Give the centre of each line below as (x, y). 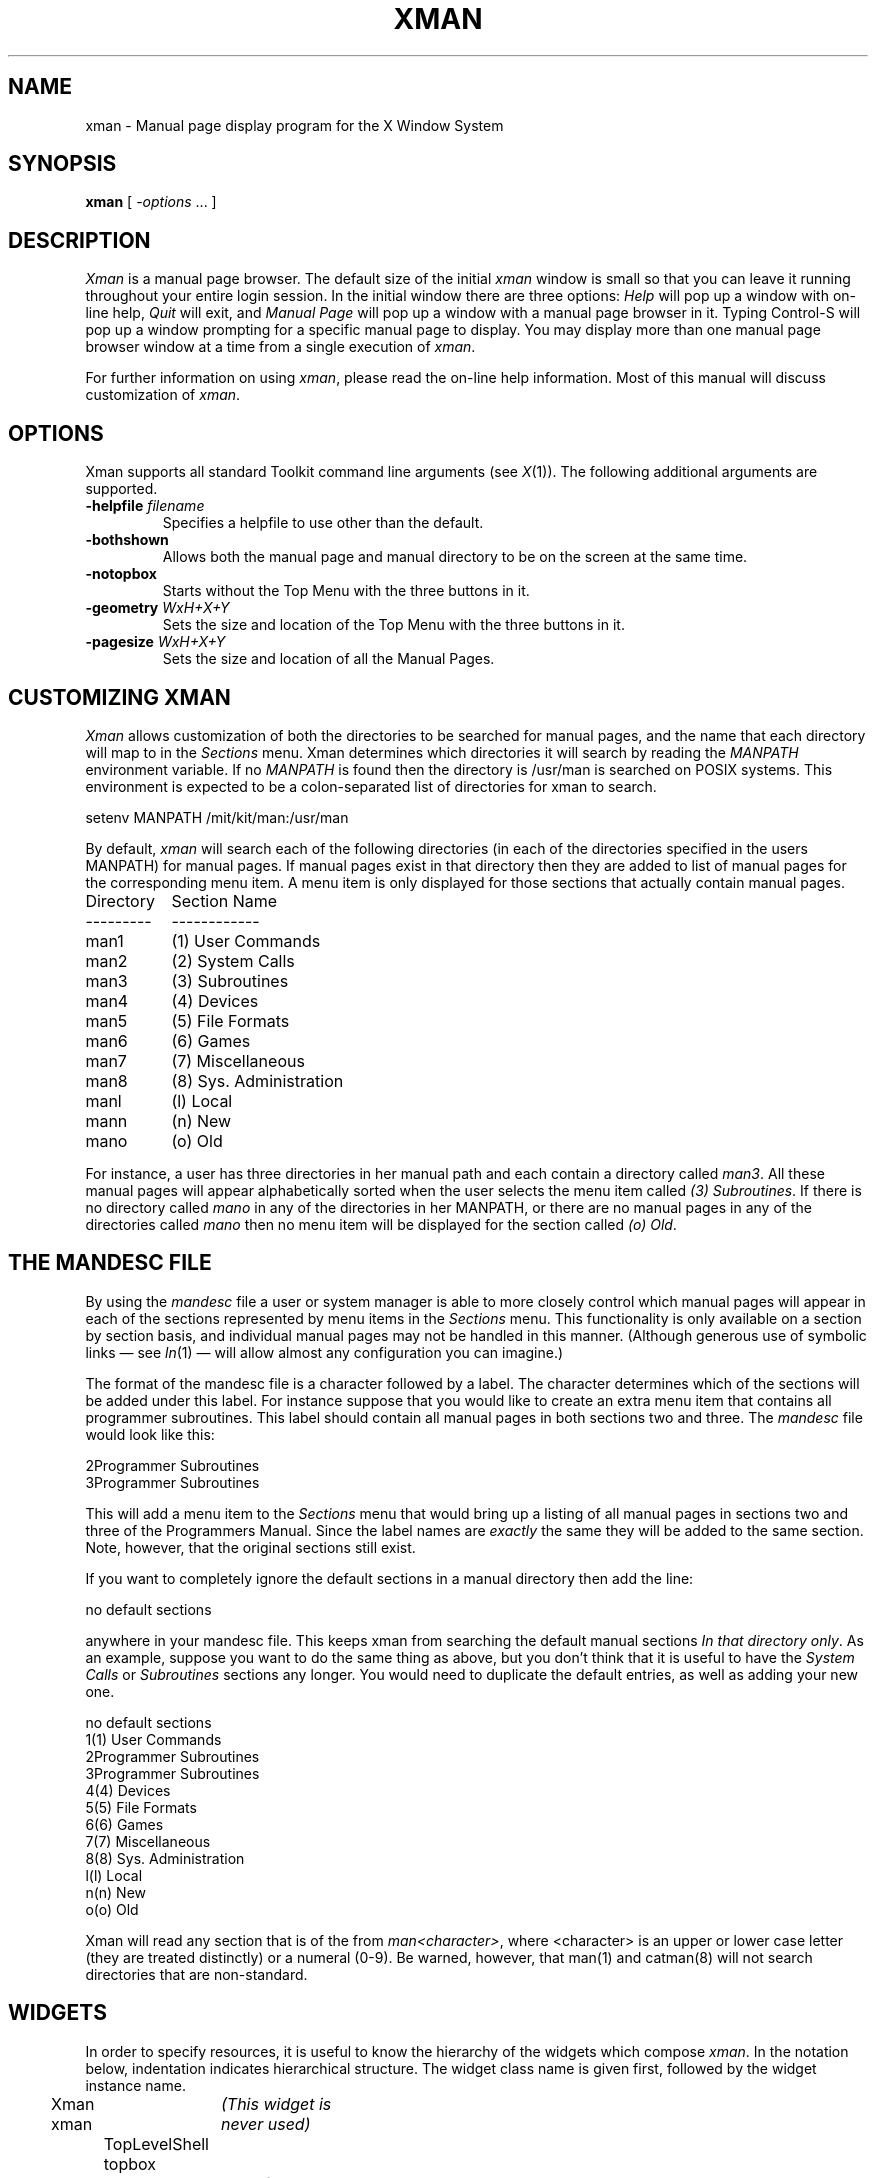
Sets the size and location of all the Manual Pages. (328, 659)
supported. (121, 489)
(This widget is (276, 2103)
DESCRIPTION (79, 240)
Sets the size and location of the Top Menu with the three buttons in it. (393, 625)
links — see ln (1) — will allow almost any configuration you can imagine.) (324, 1352)
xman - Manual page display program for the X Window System (294, 125)
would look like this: (150, 1434)
